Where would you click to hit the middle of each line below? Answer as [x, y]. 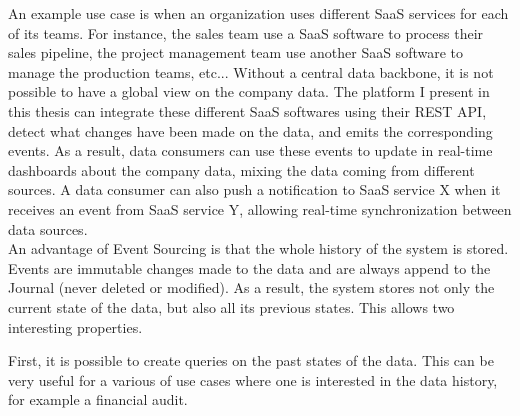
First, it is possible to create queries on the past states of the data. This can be [251, 360]
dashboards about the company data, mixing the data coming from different [241, 169]
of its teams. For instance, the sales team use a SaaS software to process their [246, 32]
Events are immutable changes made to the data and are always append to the [249, 267]
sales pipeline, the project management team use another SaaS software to [235, 52]
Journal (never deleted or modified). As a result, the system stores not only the [251, 287]
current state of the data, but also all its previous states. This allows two [231, 306]
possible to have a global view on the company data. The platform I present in [249, 91]
